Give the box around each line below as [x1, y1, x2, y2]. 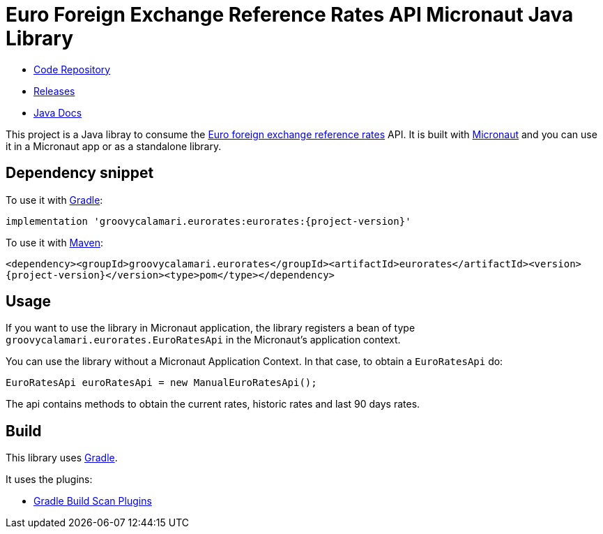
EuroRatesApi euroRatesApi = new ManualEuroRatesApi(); [6, 377, 317, 389]
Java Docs [33, 106, 82, 119]
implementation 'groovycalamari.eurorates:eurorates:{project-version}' [6, 215, 411, 227]
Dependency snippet [6, 164, 154, 182]
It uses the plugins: [6, 473, 93, 486]
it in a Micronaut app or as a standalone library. [6, 140, 222, 152]
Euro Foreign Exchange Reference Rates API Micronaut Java [6, 3, 574, 27]
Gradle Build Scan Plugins [33, 495, 152, 507]
